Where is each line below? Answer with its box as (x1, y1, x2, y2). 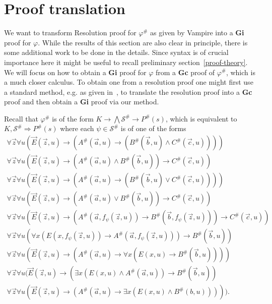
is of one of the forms (120, 123, 186, 134)
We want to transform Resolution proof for (4, 27, 137, 38)
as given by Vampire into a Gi (150, 27, 244, 38)
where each (60, 123, 94, 134)
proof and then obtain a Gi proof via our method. (4, 96, 159, 107)
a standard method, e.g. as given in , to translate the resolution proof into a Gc (4, 86, 252, 97)
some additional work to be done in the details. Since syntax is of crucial (4, 47, 229, 57)
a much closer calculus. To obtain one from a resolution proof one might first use (4, 77, 253, 87)
